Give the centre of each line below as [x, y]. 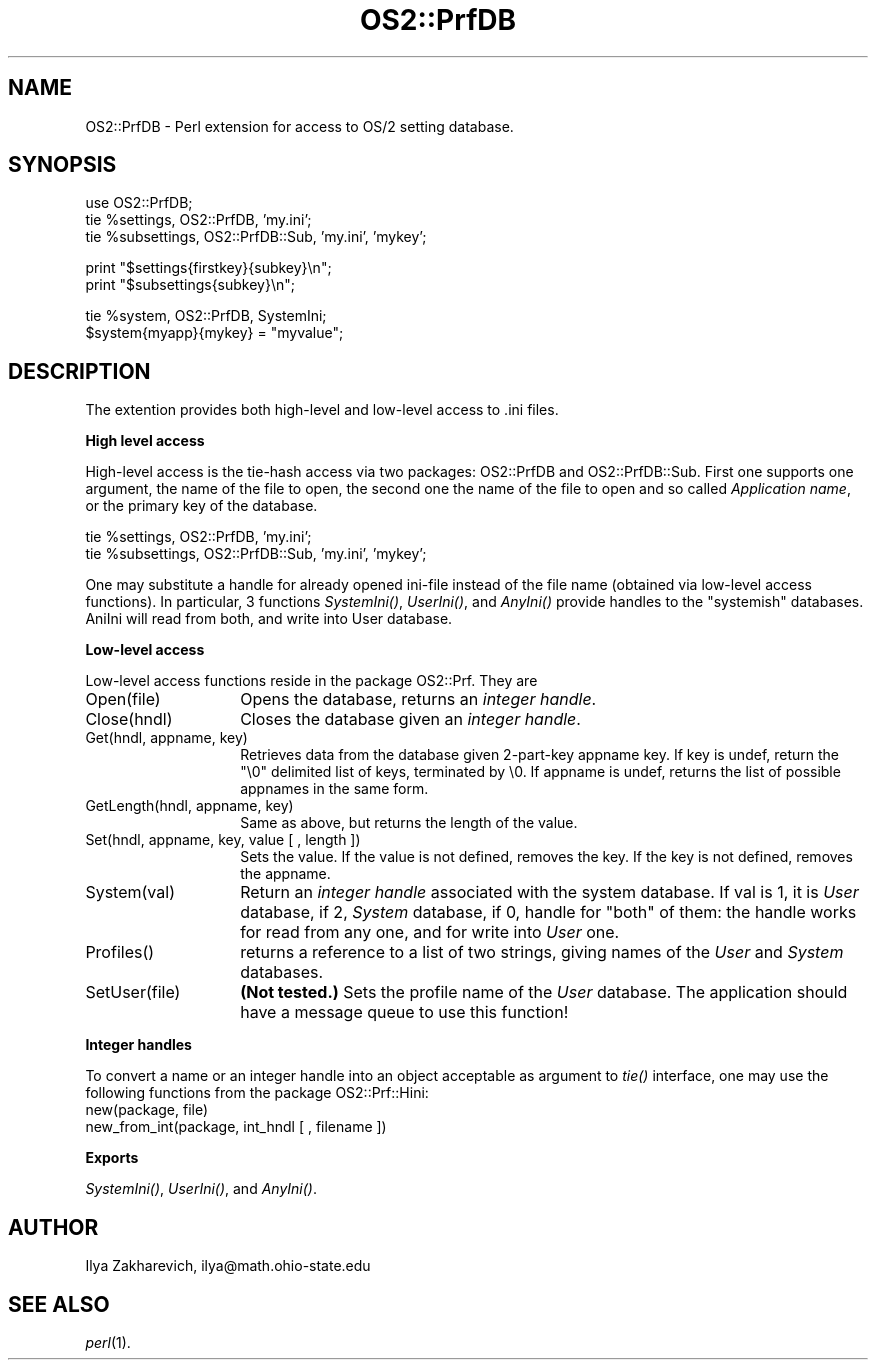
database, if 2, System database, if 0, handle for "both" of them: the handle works [548, 912]
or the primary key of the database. [201, 506]
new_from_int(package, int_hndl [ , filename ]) [236, 1127]
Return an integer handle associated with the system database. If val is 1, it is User [549, 892]
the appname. [285, 874]
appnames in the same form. [334, 789]
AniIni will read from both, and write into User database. [269, 619]
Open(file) [123, 699]
